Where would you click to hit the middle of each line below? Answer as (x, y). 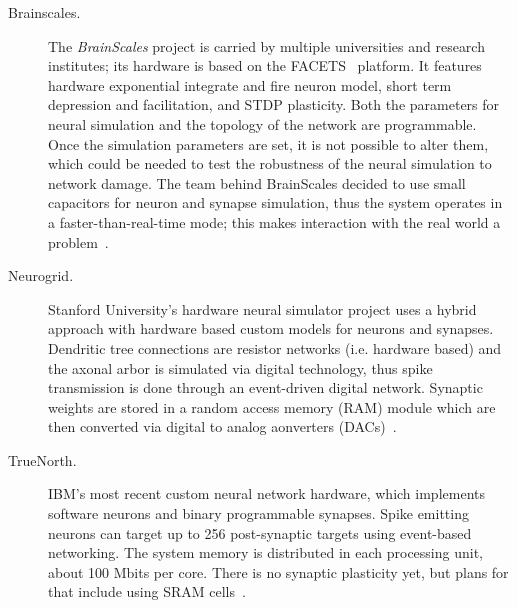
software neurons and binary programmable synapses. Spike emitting (258, 513)
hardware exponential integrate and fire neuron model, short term (250, 84)
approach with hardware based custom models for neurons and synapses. (271, 328)
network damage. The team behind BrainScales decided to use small (257, 182)
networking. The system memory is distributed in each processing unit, (265, 552)
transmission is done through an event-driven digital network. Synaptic (265, 387)
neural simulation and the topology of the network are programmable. (262, 123)
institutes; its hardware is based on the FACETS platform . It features (265, 65)
